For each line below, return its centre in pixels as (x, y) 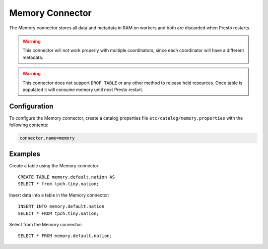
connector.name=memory (47, 138)
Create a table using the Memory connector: (55, 165)
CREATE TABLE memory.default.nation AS (67, 177)
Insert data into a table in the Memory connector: (59, 195)
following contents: (29, 125)
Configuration (31, 106)
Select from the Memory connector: (46, 225)
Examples (25, 154)
